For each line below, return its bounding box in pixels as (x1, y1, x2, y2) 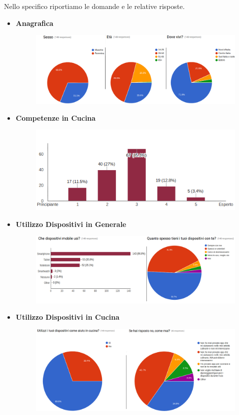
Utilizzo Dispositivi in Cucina (15, 312, 119, 322)
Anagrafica (15, 17, 54, 28)
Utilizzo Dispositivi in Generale (15, 218, 126, 229)
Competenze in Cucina (15, 112, 96, 123)
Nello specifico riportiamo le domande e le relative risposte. (4, 1, 185, 11)
